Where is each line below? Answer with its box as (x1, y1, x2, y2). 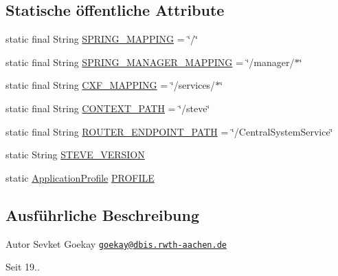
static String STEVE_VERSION (5, 147, 145, 162)
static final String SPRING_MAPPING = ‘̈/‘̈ (5, 32, 198, 46)
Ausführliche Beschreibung (5, 204, 199, 225)
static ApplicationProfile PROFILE (5, 170, 155, 184)
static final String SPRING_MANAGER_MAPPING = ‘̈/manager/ (5, 54, 295, 69)
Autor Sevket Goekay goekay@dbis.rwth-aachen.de (5, 236, 227, 251)
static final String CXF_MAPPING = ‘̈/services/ (5, 78, 216, 92)
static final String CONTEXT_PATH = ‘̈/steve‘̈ (5, 100, 210, 115)
